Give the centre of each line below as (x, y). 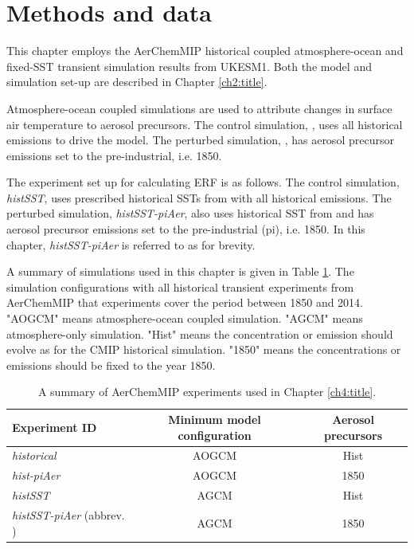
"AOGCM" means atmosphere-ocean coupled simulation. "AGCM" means (185, 318)
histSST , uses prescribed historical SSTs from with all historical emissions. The (199, 197)
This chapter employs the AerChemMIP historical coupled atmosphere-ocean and (205, 51)
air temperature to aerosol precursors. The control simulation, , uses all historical (205, 124)
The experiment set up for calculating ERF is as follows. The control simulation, (203, 182)
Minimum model (215, 419)
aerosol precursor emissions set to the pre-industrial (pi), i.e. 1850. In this (186, 229)
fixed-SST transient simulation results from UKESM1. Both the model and (189, 66)
